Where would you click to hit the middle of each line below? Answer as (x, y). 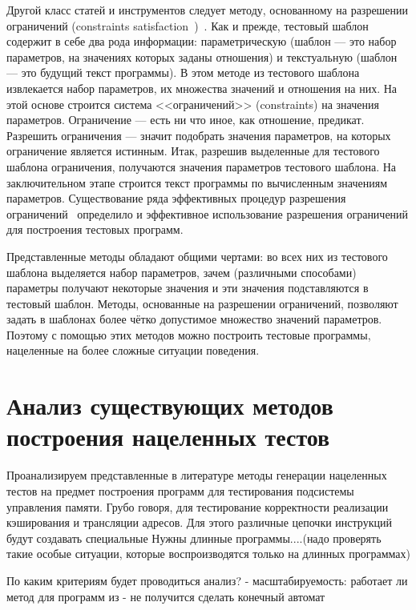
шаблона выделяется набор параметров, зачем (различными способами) (182, 272)
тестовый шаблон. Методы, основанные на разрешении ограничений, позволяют (202, 303)
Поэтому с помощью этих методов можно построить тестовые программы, (189, 334)
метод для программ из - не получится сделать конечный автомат (166, 596)
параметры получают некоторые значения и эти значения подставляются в (188, 288)
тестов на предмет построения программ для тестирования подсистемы (180, 490)
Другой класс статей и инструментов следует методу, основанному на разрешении (208, 10)
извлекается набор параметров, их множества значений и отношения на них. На (202, 88)
